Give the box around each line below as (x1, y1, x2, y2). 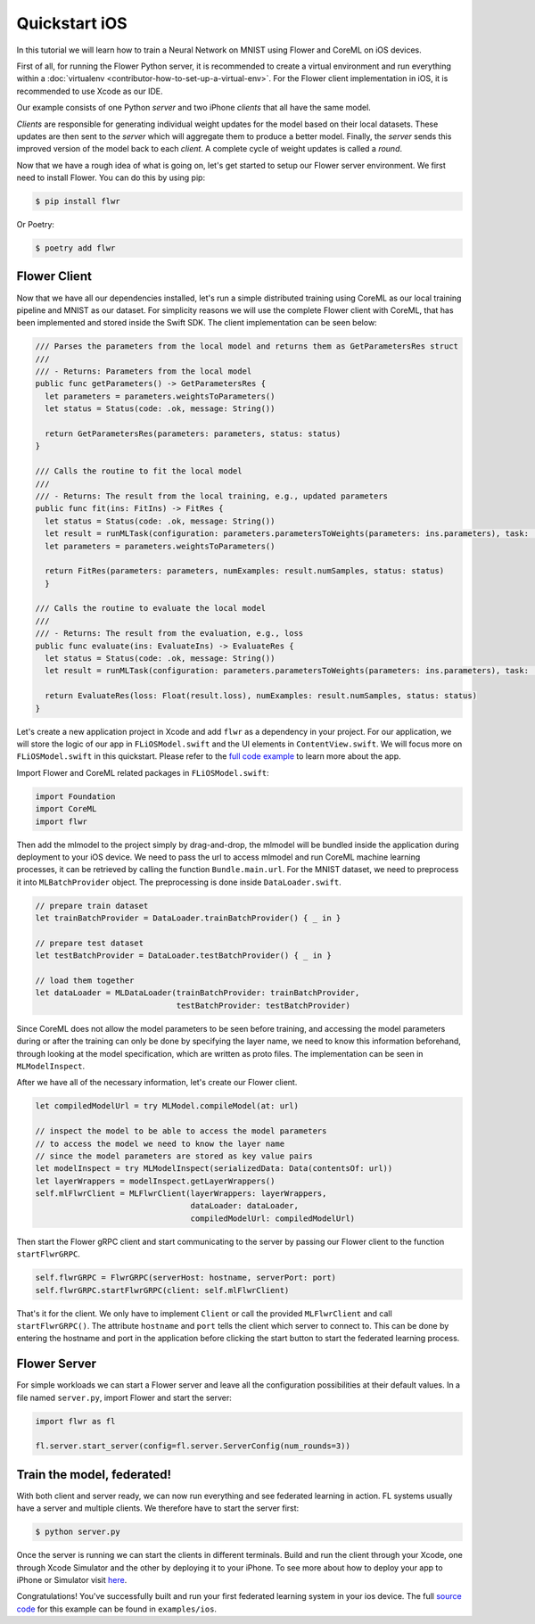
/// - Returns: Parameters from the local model (35, 367, 252, 376)
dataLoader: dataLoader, (190, 1200, 299, 1211)
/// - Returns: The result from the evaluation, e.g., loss (35, 629, 304, 639)
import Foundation (35, 791, 116, 802)
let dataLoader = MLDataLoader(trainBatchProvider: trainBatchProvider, (35, 988, 360, 998)
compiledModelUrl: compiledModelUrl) (190, 1213, 356, 1224)
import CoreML (35, 804, 97, 814)
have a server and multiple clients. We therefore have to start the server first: (16, 1503, 300, 1513)
